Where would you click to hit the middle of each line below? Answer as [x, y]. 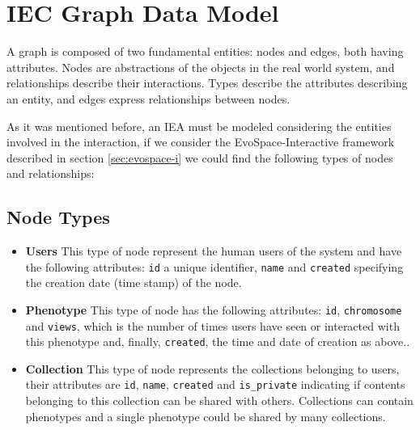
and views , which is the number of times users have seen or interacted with [212, 325]
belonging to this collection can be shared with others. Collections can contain [219, 400]
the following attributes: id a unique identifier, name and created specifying [214, 266]
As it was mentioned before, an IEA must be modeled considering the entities [199, 126]
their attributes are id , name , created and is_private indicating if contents [215, 384]
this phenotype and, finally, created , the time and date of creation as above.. [218, 341]
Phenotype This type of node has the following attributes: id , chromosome [214, 309]
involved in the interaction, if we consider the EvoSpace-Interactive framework [201, 142]
